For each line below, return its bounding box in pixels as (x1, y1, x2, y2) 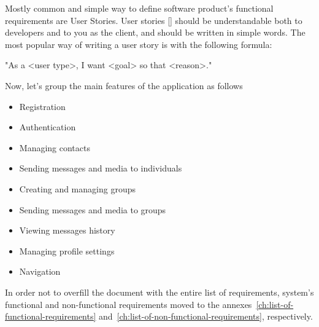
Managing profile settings (19, 244, 115, 257)
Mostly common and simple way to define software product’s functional (5, 2, 274, 14)
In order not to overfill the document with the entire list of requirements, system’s (5, 285, 314, 298)
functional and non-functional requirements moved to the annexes (5, 297, 252, 310)
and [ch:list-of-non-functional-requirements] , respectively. (99, 310, 313, 323)
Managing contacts (19, 141, 90, 154)
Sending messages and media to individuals (19, 162, 182, 175)
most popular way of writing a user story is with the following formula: (5, 37, 272, 50)
